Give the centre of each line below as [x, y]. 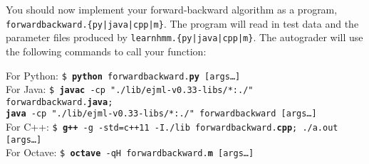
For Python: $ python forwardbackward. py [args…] [123, 75]
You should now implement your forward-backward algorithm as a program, [172, 9]
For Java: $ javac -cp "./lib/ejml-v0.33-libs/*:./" [130, 89]
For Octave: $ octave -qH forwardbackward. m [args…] [130, 152]
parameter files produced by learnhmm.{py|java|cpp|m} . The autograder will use [184, 37]
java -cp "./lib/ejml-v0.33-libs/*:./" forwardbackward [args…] [161, 114]
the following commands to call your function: [106, 51]
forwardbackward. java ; [59, 102]
